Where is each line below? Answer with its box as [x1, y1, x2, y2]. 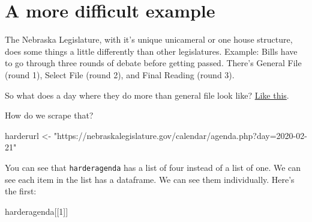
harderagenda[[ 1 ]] [5, 205, 68, 217]
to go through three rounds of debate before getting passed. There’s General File [5, 57, 302, 69]
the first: [5, 185, 37, 197]
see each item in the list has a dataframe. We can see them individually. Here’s [5, 173, 295, 185]
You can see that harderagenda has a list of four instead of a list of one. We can [5, 161, 301, 173]
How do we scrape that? [5, 109, 94, 122]
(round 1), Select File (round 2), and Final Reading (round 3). [5, 68, 235, 81]
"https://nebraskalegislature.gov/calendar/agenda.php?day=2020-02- [53, 129, 307, 141]
